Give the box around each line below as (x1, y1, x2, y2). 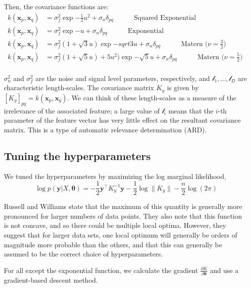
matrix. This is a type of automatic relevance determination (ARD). (4, 124, 207, 134)
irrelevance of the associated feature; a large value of (4, 105, 160, 115)
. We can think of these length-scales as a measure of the (67, 92, 236, 102)
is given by (167, 82, 199, 93)
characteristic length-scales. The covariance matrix (4, 82, 154, 93)
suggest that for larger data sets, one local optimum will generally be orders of (4, 230, 237, 240)
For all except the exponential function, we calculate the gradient (4, 265, 198, 275)
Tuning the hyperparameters (4, 148, 151, 163)
